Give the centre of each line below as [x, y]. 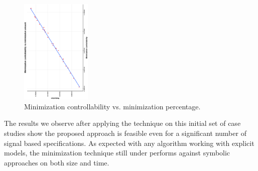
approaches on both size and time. [57, 162]
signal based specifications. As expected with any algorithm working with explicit [129, 143]
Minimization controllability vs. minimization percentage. [112, 106]
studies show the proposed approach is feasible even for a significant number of [125, 133]
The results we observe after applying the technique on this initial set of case [122, 123]
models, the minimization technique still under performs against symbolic [117, 153]
